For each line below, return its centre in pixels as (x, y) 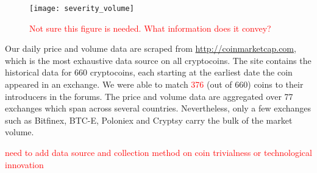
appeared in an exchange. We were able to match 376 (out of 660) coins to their (154, 84)
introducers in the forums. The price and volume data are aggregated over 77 (149, 96)
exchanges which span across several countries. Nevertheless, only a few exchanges (158, 108)
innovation (24, 164)
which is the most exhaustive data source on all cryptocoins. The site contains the (158, 60)
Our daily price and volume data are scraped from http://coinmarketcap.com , (151, 48)
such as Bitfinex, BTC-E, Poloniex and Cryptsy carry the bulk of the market (149, 120)
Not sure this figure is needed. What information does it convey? (150, 28)
